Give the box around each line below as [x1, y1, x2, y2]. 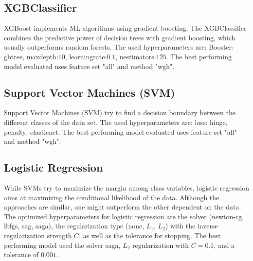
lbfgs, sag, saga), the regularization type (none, [4, 221, 145, 231]
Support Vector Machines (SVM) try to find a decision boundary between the [4, 107, 235, 118]
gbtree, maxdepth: [4, 51, 58, 61]
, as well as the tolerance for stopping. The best [79, 230, 221, 240]
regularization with [132, 240, 189, 250]
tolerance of [4, 249, 39, 260]
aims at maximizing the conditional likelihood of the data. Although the [4, 192, 219, 202]
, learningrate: [65, 51, 107, 61]
